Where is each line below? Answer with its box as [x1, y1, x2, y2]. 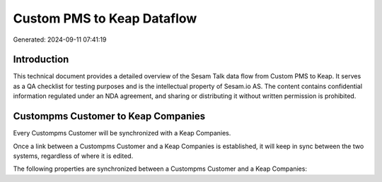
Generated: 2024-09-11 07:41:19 [13, 35, 107, 44]
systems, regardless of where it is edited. [13, 152, 134, 160]
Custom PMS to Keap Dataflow [13, 11, 197, 26]
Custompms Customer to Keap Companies [13, 110, 205, 123]
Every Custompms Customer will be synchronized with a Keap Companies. [13, 129, 231, 138]
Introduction [13, 54, 69, 66]
